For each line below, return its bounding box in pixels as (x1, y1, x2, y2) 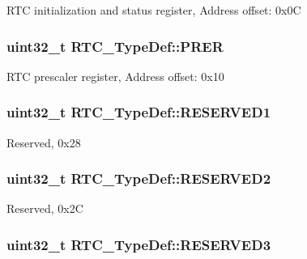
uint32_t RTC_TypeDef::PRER (6, 36, 224, 56)
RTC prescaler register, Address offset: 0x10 (6, 67, 224, 84)
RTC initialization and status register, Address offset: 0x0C (6, 2, 301, 18)
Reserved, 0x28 (6, 134, 81, 151)
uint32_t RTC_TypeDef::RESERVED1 (6, 102, 271, 122)
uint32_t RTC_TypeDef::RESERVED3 (6, 234, 271, 254)
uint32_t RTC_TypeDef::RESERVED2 (6, 168, 271, 189)
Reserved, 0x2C (6, 200, 83, 217)
